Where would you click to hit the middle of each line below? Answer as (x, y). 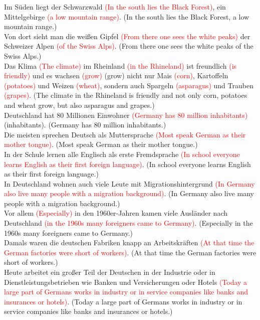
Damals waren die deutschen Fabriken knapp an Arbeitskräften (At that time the (129, 243)
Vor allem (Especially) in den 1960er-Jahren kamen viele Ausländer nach (116, 213)
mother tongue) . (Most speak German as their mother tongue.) (101, 144)
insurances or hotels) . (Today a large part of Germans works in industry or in (123, 301)
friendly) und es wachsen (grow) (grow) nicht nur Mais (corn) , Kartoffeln (116, 75)
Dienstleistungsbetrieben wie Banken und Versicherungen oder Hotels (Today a (126, 282)
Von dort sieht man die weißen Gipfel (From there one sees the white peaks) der (127, 36)
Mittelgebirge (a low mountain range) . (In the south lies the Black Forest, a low (127, 16)
